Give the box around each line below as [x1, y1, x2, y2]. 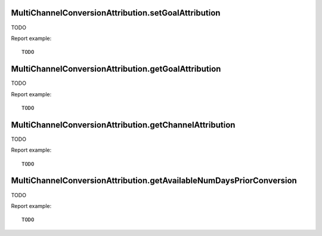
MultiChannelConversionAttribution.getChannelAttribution [11, 119, 236, 130]
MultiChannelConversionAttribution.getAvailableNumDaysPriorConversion [11, 176, 298, 186]
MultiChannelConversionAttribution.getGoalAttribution [11, 64, 221, 74]
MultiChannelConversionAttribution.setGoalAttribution [11, 8, 221, 18]
